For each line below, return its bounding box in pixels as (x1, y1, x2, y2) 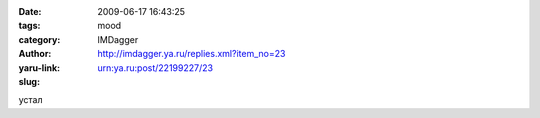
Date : (18, 6, 42, 17)
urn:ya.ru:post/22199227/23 (97, 61, 214, 74)
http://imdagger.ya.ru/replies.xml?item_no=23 (97, 48, 286, 60)
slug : (18, 75, 40, 87)
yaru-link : (18, 61, 60, 74)
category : (18, 33, 61, 45)
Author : (18, 48, 52, 60)
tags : (18, 20, 41, 32)
